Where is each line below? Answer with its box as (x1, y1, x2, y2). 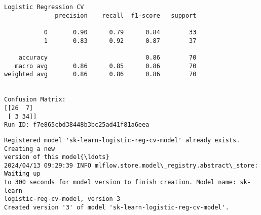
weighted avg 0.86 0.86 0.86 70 (4, 71, 197, 78)
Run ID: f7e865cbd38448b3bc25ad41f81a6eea (4, 121, 150, 129)
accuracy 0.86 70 (18, 53, 197, 61)
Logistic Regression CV (4, 4, 84, 11)
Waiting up (4, 170, 41, 178)
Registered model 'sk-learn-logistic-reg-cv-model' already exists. (4, 136, 240, 144)
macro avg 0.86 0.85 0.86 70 (15, 62, 197, 70)
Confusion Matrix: (4, 96, 66, 103)
